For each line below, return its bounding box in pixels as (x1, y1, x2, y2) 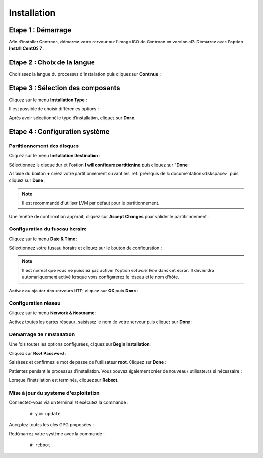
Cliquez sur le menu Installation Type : (9, 97, 87, 103)
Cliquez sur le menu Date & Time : (9, 236, 78, 242)
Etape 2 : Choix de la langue (9, 59, 95, 67)
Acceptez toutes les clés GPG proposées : (9, 421, 94, 427)
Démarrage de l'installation (9, 331, 75, 338)
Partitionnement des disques (9, 142, 79, 149)
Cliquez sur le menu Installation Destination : (9, 153, 101, 159)
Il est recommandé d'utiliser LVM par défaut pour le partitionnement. (22, 200, 160, 206)
